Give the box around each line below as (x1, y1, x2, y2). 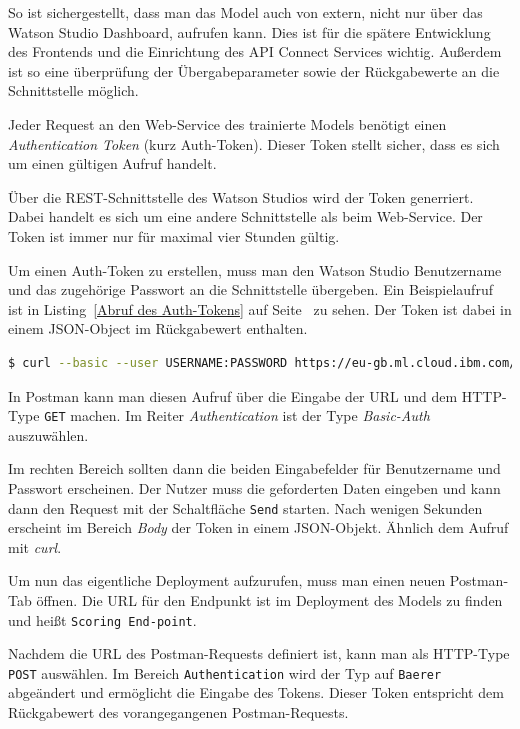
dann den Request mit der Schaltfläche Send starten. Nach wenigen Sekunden (8, 497, 483, 518)
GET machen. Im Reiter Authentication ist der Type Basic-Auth (44, 405, 430, 426)
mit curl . (8, 536, 62, 557)
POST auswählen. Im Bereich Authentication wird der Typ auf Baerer (8, 662, 442, 683)
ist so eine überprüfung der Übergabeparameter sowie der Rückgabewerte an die (8, 60, 500, 81)
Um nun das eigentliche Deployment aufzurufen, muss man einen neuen (8, 570, 446, 591)
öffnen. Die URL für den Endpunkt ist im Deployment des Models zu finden (36, 589, 503, 610)
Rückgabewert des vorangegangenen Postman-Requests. (8, 702, 349, 723)
